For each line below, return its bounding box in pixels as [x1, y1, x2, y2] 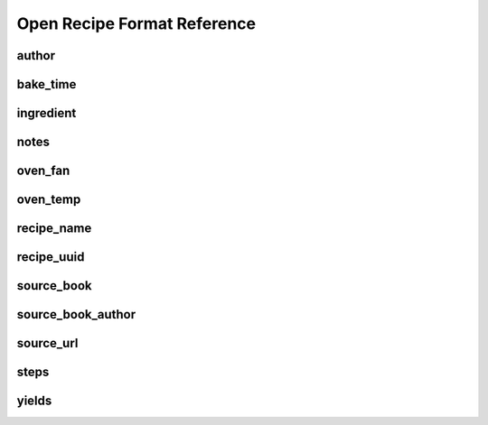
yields [16, 393, 52, 409]
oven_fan [16, 163, 70, 179]
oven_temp [16, 192, 81, 208]
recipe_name [16, 221, 92, 236]
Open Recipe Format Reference [16, 14, 257, 33]
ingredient [16, 106, 77, 121]
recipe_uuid [16, 249, 85, 265]
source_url [16, 336, 79, 351]
